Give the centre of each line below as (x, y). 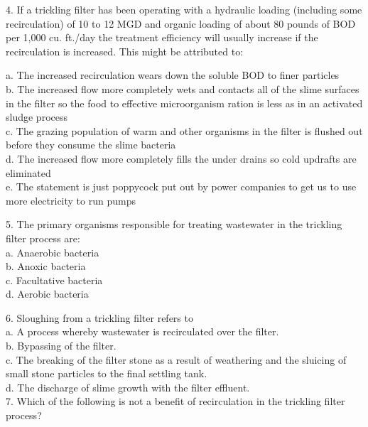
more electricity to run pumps (71, 200)
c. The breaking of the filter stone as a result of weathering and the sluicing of (176, 359)
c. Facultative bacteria (54, 280)
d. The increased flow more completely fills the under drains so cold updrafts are (181, 158)
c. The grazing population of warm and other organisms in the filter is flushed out (184, 130)
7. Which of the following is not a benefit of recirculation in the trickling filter (175, 401)
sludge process (37, 117)
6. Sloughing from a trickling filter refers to (99, 317)
